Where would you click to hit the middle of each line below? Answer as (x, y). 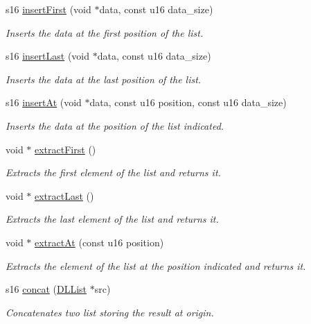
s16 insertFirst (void (48, 9)
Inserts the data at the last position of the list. (104, 79)
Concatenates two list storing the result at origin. (110, 312)
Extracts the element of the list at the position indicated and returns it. (156, 265)
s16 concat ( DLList (46, 289)
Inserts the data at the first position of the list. (105, 32)
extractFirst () (65, 149)
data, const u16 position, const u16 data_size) (188, 102)
